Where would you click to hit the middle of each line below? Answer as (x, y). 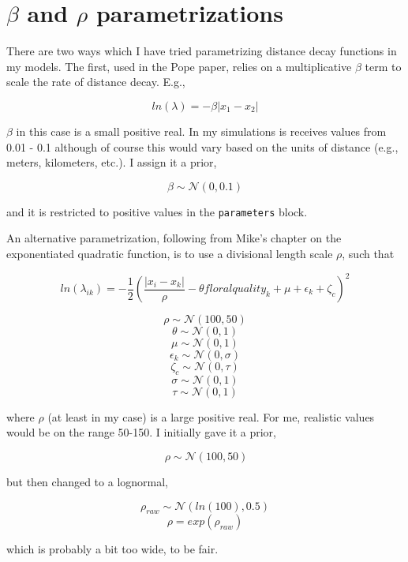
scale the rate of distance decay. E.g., (96, 82)
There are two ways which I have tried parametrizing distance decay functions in (202, 51)
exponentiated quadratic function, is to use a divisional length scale (170, 253)
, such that (368, 253)
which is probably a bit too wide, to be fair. (112, 549)
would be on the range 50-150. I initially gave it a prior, (141, 432)
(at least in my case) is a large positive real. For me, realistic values (211, 416)
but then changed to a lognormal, (88, 482)
